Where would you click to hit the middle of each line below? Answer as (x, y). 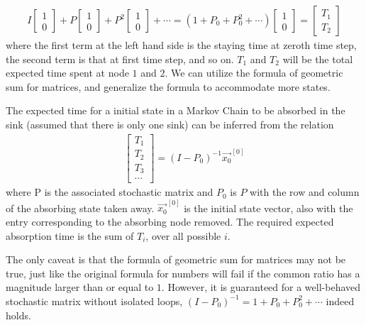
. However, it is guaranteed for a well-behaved (261, 287)
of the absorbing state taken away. (80, 208)
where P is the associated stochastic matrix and (110, 192)
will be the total (318, 59)
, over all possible (183, 235)
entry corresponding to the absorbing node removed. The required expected (170, 221)
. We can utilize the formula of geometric (254, 73)
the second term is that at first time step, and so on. (120, 59)
